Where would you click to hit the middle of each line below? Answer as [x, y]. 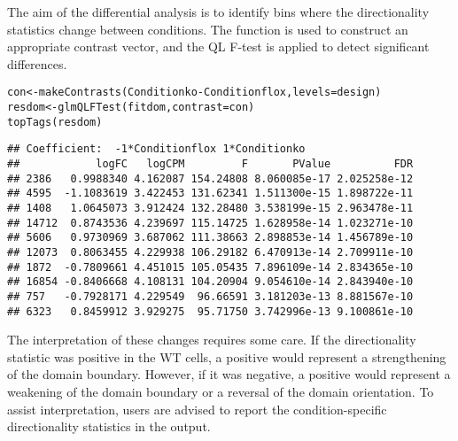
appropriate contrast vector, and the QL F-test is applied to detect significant [218, 46]
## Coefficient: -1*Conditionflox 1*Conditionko [156, 149]
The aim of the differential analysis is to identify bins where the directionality [218, 12]
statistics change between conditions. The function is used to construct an [208, 29]
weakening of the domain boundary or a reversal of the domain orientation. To [221, 391]
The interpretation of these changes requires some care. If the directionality [212, 340]
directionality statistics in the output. [109, 426]
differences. [37, 63]
